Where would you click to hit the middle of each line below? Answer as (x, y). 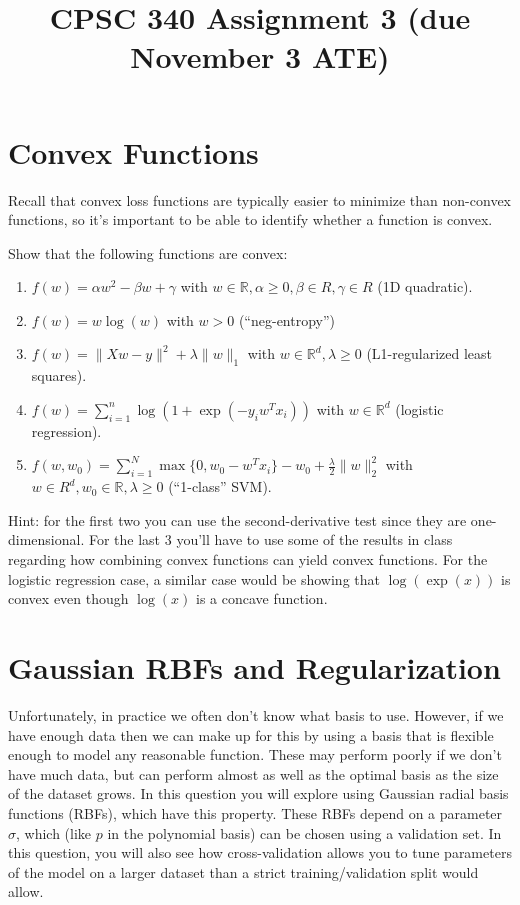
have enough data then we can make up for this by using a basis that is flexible (251, 734)
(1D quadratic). (425, 286)
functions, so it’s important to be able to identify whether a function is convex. (250, 219)
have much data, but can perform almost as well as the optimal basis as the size (253, 773)
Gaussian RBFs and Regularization (254, 667)
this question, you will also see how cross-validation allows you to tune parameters (260, 852)
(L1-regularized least (429, 353)
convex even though (68, 598)
